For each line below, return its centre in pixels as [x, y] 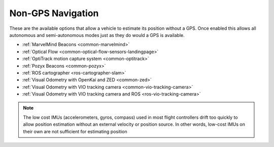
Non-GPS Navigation [54, 13]
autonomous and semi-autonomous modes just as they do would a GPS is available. [97, 35]
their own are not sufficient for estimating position [75, 131]
